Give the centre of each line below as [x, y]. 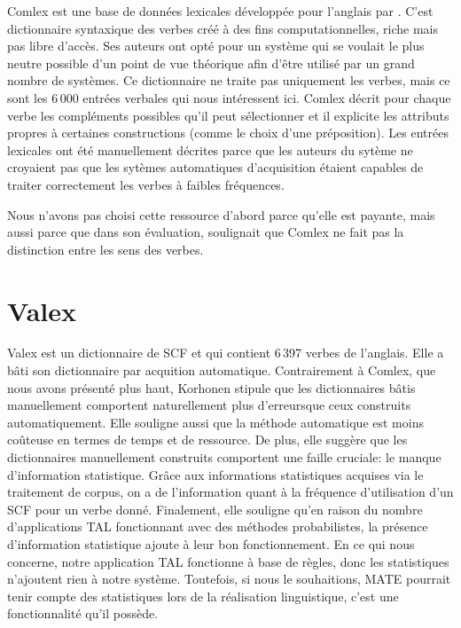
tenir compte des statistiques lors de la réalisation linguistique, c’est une [203, 596]
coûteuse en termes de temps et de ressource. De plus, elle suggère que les [207, 440]
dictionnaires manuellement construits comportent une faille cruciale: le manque [224, 457]
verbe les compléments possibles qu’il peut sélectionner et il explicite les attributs [228, 115]
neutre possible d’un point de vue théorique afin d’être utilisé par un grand [211, 63]
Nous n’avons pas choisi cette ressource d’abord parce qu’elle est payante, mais [221, 214]
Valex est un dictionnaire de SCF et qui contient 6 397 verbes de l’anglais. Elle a [226, 353]
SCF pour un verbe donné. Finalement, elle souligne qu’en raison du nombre [215, 509]
